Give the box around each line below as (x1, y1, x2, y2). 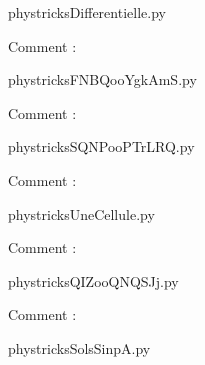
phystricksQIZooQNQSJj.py (8, 270, 179, 291)
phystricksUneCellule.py (8, 203, 155, 224)
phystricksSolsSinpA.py (8, 337, 151, 358)
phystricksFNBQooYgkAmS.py (8, 69, 197, 90)
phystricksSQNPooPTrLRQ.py (8, 136, 195, 157)
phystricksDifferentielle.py (8, 2, 166, 22)
